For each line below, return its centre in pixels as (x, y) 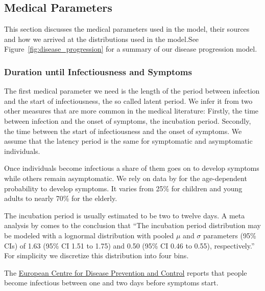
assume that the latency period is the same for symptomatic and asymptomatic (128, 141)
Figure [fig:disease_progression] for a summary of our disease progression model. (131, 49)
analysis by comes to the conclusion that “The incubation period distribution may (132, 225)
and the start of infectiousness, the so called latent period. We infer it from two (128, 100)
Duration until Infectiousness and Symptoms (98, 71)
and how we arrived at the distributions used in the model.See (102, 39)
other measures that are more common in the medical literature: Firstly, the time (131, 111)
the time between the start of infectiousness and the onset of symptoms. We (123, 131)
